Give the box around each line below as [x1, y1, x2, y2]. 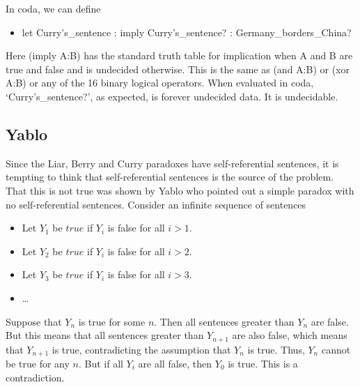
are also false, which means [232, 328, 347, 342]
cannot [321, 342, 351, 356]
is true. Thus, [247, 342, 305, 356]
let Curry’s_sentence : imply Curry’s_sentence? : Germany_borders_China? [22, 24, 352, 39]
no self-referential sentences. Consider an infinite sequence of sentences [6, 197, 306, 211]
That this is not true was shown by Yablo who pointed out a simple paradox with [6, 183, 354, 197]
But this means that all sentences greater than [6, 328, 204, 342]
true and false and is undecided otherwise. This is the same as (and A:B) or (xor [6, 61, 350, 76]
